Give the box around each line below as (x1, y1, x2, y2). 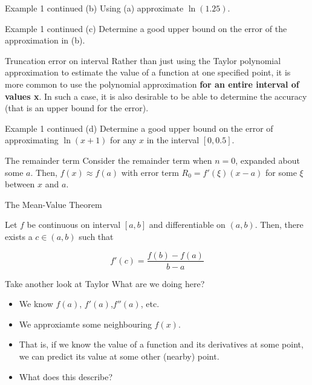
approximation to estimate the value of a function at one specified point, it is (5, 66, 291, 79)
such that (79, 230, 114, 242)
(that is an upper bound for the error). (5, 102, 149, 114)
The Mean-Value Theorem (5, 198, 102, 210)
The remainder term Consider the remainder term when (5, 154, 212, 166)
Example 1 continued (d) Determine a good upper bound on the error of (5, 121, 273, 134)
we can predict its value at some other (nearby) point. (19, 349, 219, 362)
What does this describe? (19, 370, 113, 383)
